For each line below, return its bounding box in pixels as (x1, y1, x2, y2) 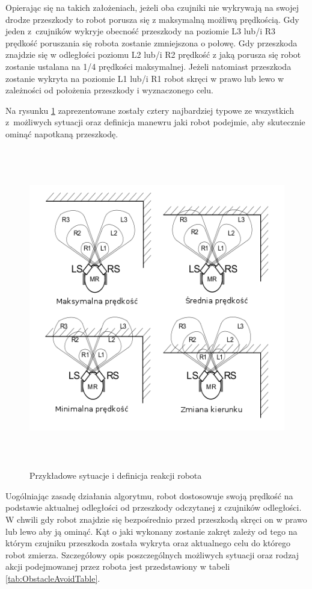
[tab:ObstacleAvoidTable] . (5, 572, 100, 584)
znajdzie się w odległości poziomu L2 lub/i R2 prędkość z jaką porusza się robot (5, 48, 301, 61)
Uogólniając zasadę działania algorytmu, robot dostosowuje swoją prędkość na (5, 489, 293, 502)
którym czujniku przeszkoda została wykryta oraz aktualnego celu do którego (5, 537, 291, 549)
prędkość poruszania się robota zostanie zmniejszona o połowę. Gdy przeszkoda (5, 36, 298, 49)
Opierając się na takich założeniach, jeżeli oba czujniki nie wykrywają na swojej (5, 1, 299, 13)
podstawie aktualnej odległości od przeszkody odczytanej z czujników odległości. (5, 501, 302, 514)
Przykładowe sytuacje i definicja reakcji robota (29, 469, 202, 482)
